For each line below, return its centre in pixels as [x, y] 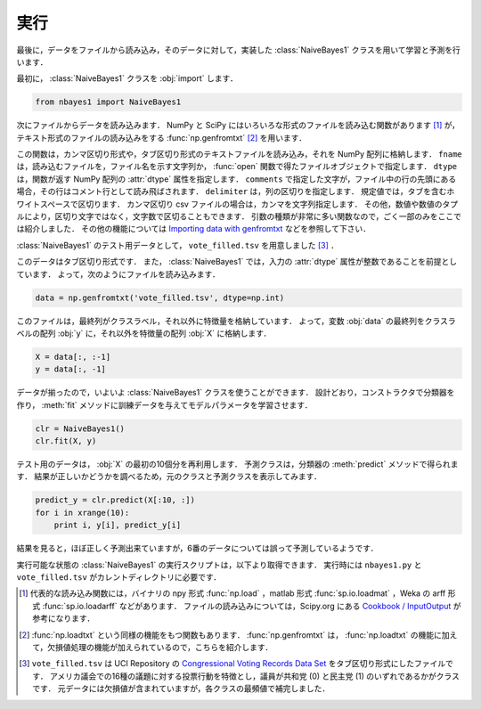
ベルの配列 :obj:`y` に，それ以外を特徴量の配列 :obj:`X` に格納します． [144, 333]
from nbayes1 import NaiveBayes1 [108, 102]
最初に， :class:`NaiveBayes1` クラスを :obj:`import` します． [127, 78]
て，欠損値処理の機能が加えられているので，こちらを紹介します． [153, 647]
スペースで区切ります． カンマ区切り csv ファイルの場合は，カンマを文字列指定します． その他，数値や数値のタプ [249, 204]
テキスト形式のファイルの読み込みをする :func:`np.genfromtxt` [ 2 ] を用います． [162, 137]
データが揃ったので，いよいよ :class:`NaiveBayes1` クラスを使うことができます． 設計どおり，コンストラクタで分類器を [236, 393]
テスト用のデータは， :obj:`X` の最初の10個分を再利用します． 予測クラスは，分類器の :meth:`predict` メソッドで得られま [237, 464]
